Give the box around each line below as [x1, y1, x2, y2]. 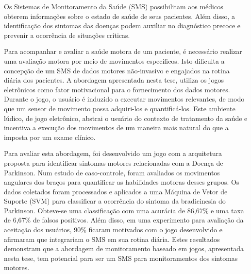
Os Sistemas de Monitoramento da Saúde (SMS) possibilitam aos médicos [4, 1, 223, 11]
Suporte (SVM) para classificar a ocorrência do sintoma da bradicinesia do [4, 196, 226, 206]
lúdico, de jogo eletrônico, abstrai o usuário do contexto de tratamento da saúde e [4, 113, 248, 123]
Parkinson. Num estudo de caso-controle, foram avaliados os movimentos [4, 167, 220, 177]
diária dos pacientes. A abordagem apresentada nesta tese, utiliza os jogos [4, 75, 224, 85]
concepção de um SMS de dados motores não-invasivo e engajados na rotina [4, 65, 230, 75]
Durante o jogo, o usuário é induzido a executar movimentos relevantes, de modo [4, 94, 245, 104]
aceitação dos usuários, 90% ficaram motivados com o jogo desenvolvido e [4, 224, 222, 235]
